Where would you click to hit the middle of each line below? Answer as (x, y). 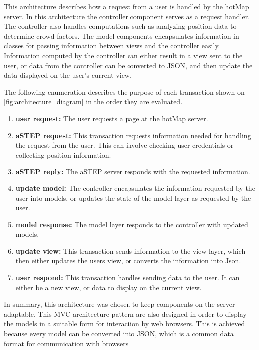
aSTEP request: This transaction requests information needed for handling (133, 135)
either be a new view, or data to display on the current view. (109, 287)
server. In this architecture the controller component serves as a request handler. (127, 16)
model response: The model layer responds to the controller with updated (132, 224)
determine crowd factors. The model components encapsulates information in (122, 36)
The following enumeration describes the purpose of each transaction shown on (124, 91)
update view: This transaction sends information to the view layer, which (130, 251)
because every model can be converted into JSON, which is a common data (119, 333)
